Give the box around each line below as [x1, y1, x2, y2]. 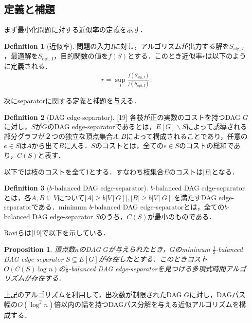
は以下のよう [205, 51, 247, 61]
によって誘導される [186, 121, 248, 132]
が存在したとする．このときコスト [98, 253, 208, 264]
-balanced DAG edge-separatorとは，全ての [92, 202, 225, 212]
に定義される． [4, 60, 52, 71]
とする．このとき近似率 [127, 51, 202, 61]
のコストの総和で [179, 140, 234, 151]
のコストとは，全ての [95, 140, 163, 151]
